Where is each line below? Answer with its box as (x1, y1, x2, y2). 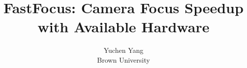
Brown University (97, 54, 150, 65)
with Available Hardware (37, 17, 210, 37)
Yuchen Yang (103, 45, 144, 55)
